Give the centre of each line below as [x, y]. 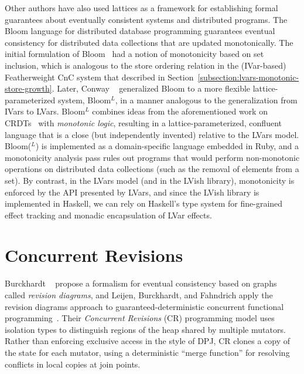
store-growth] [28, 88]
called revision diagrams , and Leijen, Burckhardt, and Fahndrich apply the [139, 295]
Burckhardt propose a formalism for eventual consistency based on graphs [141, 283]
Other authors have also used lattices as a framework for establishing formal [141, 8]
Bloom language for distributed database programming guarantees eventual [140, 31]
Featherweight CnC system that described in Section [99, 77]
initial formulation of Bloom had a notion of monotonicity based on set [134, 54]
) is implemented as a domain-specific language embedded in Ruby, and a [167, 146]
